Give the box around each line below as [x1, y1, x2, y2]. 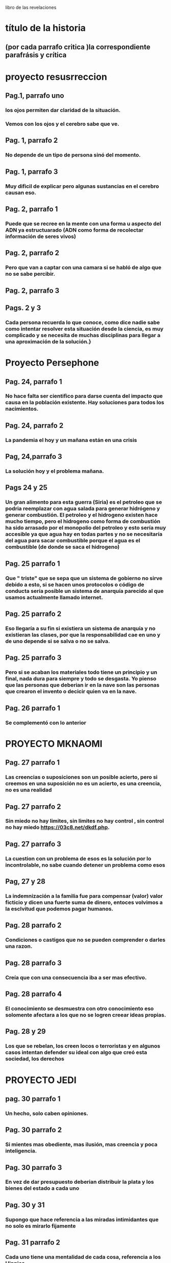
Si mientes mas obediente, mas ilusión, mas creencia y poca [5, 1141, 158, 1148]
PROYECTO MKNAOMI [5, 738, 103, 749]
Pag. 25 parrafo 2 [5, 610, 62, 618]
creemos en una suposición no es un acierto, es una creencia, [5, 780, 162, 787]
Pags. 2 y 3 [5, 304, 41, 313]
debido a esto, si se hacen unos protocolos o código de [5, 581, 144, 588]
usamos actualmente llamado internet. [5, 593, 103, 601]
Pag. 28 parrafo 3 [5, 959, 62, 967]
